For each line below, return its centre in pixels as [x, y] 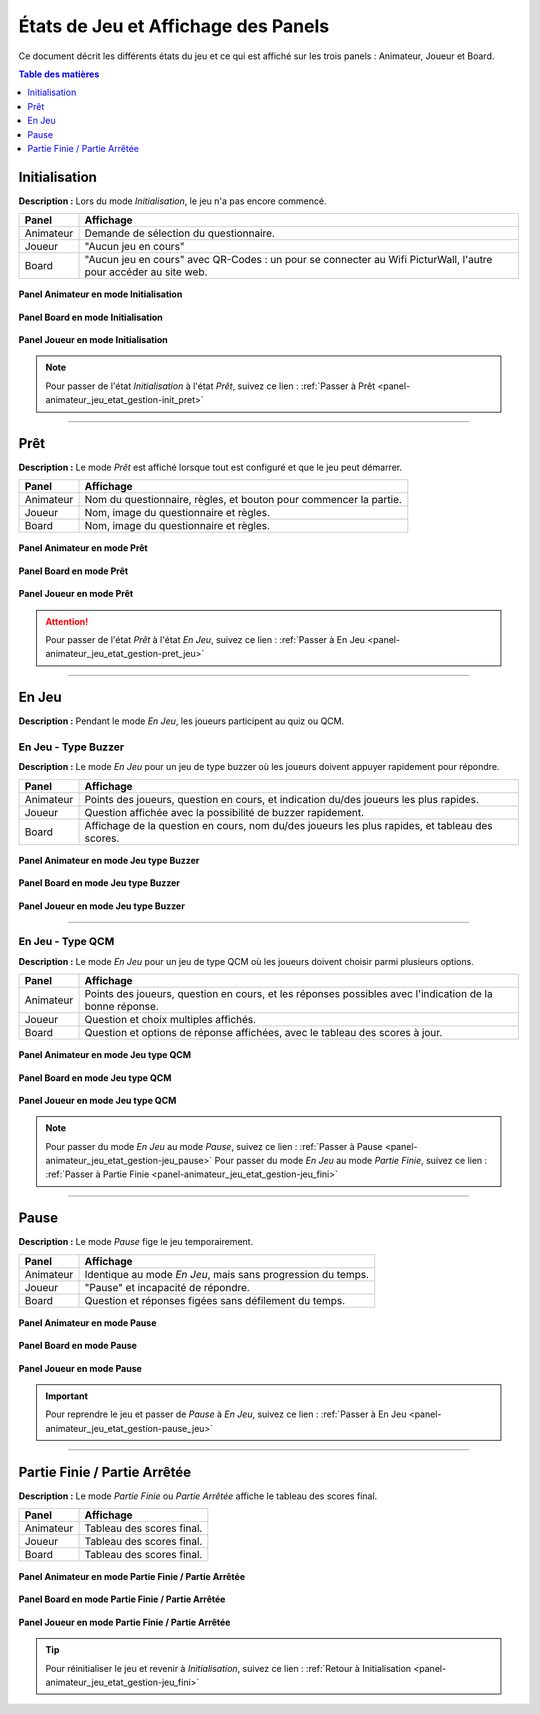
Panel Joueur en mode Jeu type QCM [97, 1100]
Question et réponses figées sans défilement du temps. [215, 1300]
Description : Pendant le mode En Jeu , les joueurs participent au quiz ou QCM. [181, 721]
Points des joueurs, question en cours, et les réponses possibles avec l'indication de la [289, 994]
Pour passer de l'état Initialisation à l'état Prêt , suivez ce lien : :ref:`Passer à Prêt [210, 386]
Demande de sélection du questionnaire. [179, 233]
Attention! [67, 621]
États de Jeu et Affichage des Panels [174, 26]
